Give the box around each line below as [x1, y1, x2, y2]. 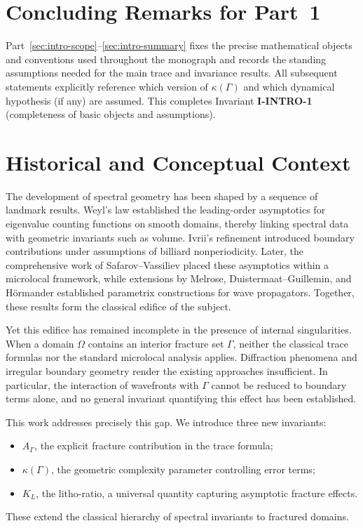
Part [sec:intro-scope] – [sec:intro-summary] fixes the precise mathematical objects [6, 38, 352, 53]
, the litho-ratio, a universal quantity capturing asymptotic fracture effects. [36, 485, 358, 500]
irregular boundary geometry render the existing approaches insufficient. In [6, 363, 328, 378]
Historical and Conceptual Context [6, 147, 351, 176]
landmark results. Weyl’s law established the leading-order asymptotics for [6, 202, 326, 217]
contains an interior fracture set [88, 336, 224, 350]
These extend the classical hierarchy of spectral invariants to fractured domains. [6, 509, 349, 524]
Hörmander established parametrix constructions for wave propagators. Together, [6, 284, 355, 299]
